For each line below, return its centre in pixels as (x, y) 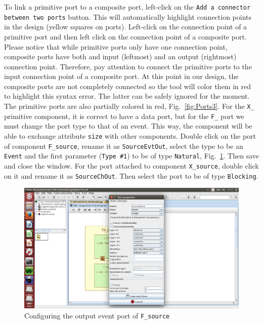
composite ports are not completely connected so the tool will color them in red (128, 86)
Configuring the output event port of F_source (97, 315)
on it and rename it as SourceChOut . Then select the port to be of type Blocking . (131, 175)
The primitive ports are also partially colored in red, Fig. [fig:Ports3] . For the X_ (129, 106)
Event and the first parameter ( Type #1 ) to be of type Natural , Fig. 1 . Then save (132, 156)
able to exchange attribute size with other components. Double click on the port (130, 135)
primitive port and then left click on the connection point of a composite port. (125, 36)
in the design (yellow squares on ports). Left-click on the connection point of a (126, 27)
